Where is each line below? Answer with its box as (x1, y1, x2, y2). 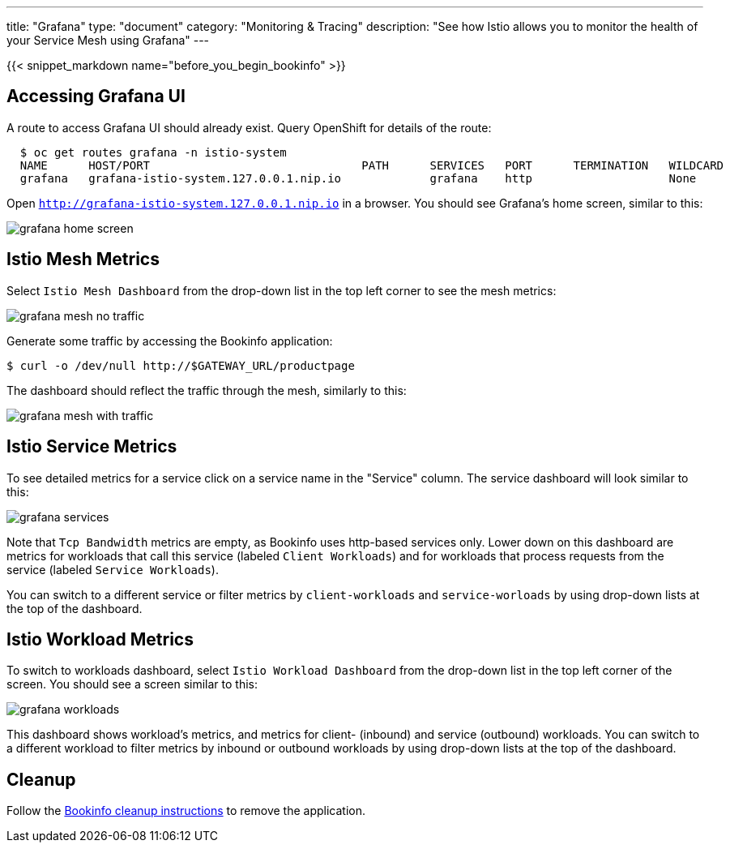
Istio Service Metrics (6, 436, 177, 457)
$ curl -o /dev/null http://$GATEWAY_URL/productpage (6, 358, 355, 372)
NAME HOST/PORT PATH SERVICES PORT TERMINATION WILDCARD (19, 158, 724, 172)
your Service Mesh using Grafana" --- (6, 33, 210, 47)
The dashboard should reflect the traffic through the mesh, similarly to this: (6, 383, 407, 397)
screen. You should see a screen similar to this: (6, 677, 258, 692)
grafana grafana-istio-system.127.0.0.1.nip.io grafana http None (19, 171, 697, 185)
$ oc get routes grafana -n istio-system (19, 145, 287, 159)
